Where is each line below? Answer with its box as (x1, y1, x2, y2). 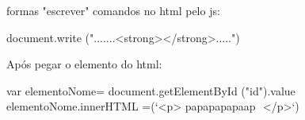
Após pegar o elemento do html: (6, 56, 162, 72)
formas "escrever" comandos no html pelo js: (6, 2, 220, 18)
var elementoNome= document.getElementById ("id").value (6, 82, 295, 99)
